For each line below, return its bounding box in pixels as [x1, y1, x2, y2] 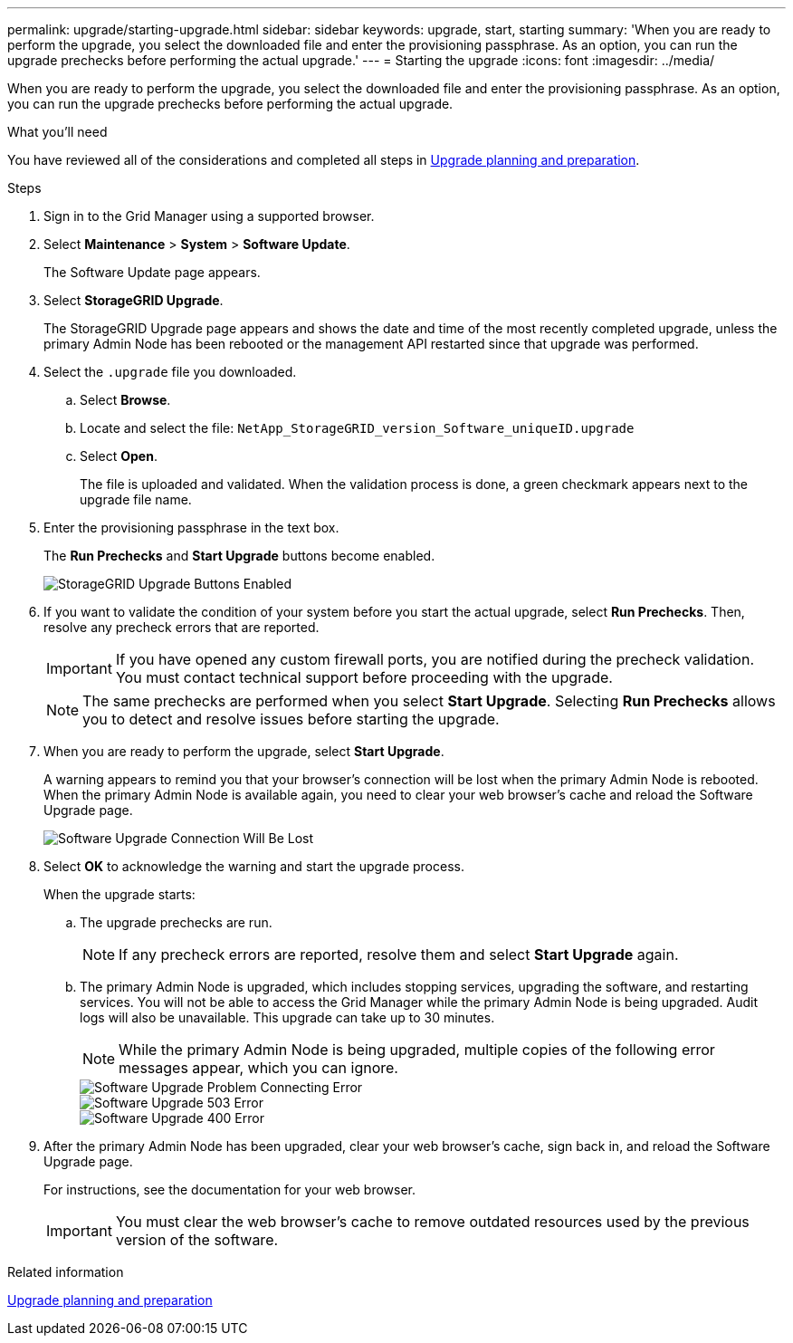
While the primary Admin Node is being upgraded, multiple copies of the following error [119, 1041, 715, 1059]
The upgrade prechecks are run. [80, 915, 272, 930]
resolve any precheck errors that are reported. [43, 619, 320, 635]
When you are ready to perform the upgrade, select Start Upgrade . [43, 743, 444, 759]
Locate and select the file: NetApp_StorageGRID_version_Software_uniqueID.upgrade [80, 420, 635, 436]
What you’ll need [7, 124, 108, 139]
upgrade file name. [80, 492, 192, 507]
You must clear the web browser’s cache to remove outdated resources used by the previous [115, 1213, 750, 1231]
